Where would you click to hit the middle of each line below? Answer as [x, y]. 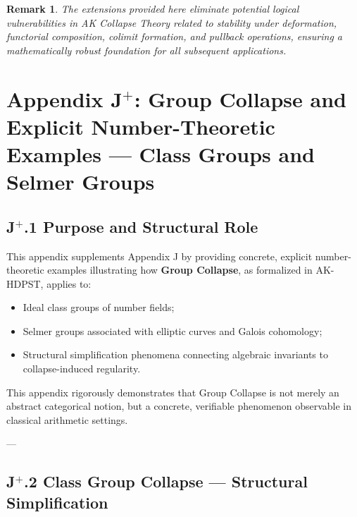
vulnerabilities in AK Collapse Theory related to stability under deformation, [172, 22]
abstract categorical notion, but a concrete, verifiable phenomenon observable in [179, 406]
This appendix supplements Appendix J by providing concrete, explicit [159, 256]
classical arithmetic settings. [67, 419]
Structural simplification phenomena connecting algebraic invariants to [175, 354]
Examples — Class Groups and [161, 153]
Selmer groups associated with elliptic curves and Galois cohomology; [173, 330]
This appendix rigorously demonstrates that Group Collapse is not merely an [173, 392]
